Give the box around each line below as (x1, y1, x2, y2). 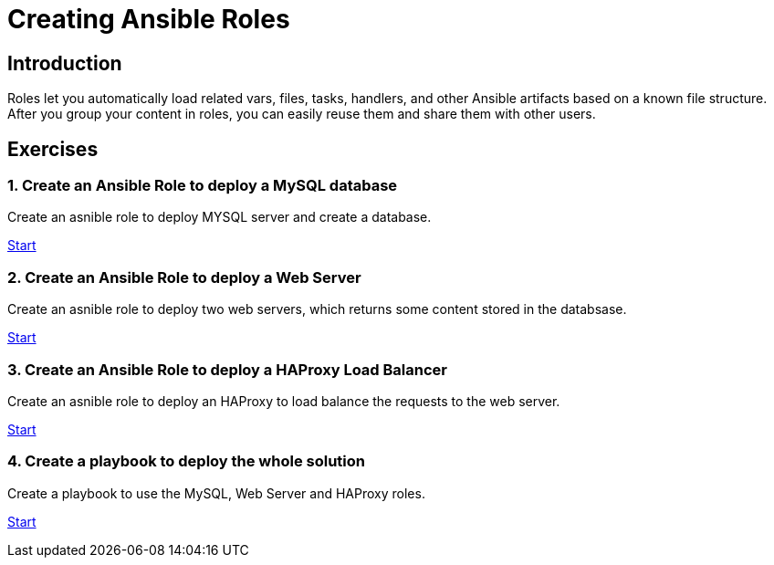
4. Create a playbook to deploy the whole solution (7, 452, 366, 471)
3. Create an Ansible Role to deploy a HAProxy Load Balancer (7, 360, 448, 379)
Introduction (7, 51, 122, 75)
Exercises (7, 137, 99, 161)
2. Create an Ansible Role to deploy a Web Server (7, 267, 361, 287)
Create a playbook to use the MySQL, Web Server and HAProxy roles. (7, 485, 425, 501)
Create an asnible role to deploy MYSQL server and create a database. (7, 209, 432, 225)
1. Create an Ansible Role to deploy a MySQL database (7, 176, 398, 195)
